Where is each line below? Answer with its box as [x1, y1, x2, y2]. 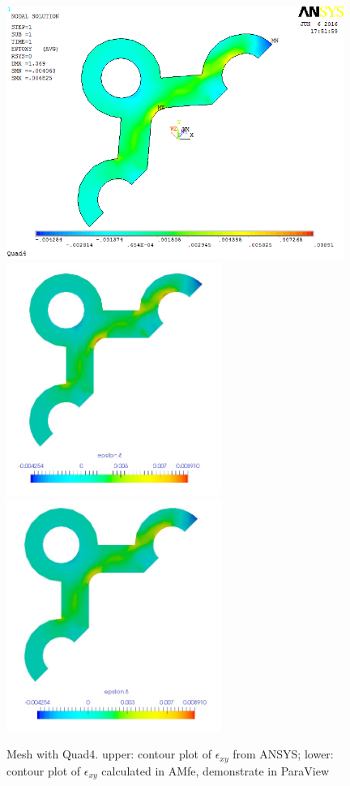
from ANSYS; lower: [233, 745, 334, 762]
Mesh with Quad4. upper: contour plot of [6, 745, 211, 762]
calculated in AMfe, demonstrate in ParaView [101, 762, 330, 779]
